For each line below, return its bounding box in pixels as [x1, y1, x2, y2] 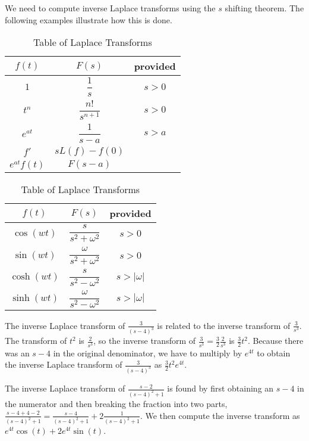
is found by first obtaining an [167, 382, 274, 395]
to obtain [257, 346, 291, 359]
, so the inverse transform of [93, 334, 196, 347]
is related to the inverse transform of [157, 319, 291, 331]
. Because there [247, 334, 304, 347]
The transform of [5, 334, 67, 347]
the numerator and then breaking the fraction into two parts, [5, 397, 228, 409]
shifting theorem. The [225, 2, 304, 14]
